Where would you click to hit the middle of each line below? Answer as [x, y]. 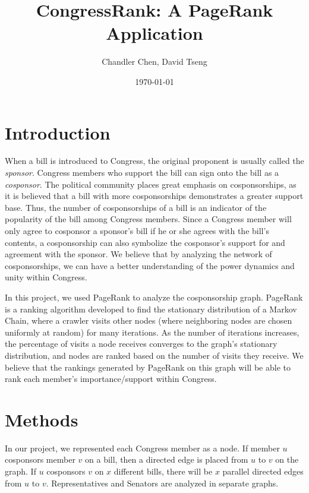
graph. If [21, 471]
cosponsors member [40, 459]
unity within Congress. [46, 277]
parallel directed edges [263, 471]
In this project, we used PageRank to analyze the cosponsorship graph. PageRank [154, 297]
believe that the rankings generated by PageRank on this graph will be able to [148, 367]
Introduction [58, 132]
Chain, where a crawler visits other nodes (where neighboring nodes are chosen [149, 320]
